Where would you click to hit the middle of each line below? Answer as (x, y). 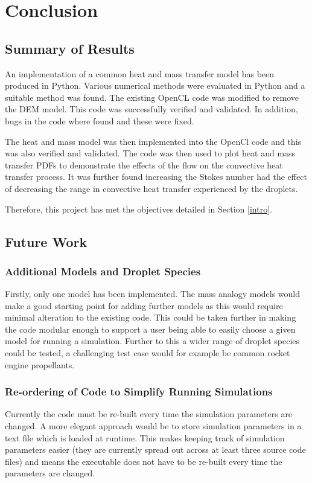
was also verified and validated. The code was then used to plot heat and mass (150, 153)
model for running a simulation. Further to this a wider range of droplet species (152, 341)
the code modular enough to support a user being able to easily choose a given (150, 329)
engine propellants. (40, 364)
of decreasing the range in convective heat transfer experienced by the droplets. (151, 188)
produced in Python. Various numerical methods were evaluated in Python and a (155, 85)
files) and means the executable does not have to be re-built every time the (144, 461)
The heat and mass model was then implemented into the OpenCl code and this (153, 141)
